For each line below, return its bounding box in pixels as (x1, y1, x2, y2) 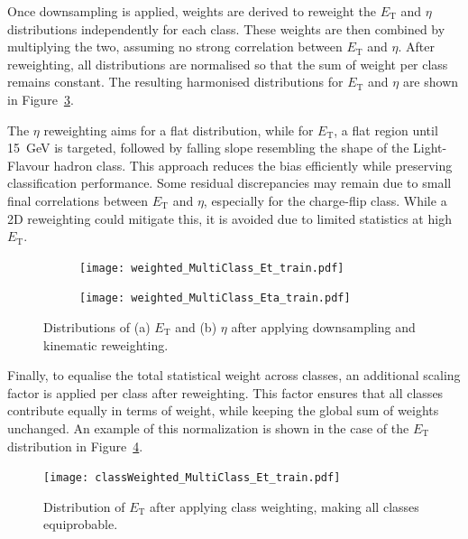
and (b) (175, 318, 217, 337)
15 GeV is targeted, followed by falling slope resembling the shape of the (7, 138, 409, 157)
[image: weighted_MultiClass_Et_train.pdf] (79, 261, 344, 274)
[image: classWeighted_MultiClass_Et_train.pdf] (43, 471, 341, 485)
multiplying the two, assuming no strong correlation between (7, 37, 343, 56)
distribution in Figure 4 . (7, 436, 143, 455)
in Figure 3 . (7, 89, 74, 108)
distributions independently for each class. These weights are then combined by (7, 19, 445, 38)
